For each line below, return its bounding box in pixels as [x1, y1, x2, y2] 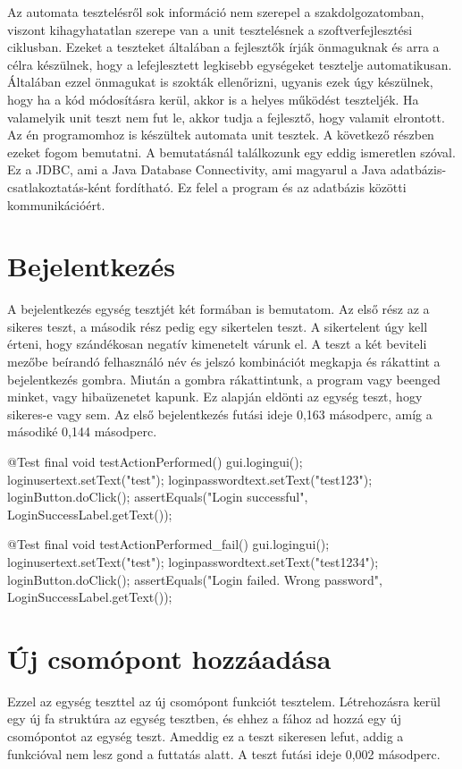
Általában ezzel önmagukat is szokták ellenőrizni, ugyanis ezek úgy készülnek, [7, 72, 433, 91]
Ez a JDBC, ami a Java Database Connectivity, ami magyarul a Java [7, 160, 387, 179]
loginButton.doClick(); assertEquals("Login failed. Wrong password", [7, 570, 382, 588]
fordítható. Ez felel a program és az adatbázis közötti [115, 177, 407, 196]
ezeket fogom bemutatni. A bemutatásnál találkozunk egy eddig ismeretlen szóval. [7, 142, 456, 161]
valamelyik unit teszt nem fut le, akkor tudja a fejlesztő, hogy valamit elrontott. [7, 107, 445, 126]
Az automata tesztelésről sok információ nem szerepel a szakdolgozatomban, [7, 3, 424, 21]
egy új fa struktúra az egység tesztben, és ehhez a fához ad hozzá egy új [7, 709, 401, 728]
